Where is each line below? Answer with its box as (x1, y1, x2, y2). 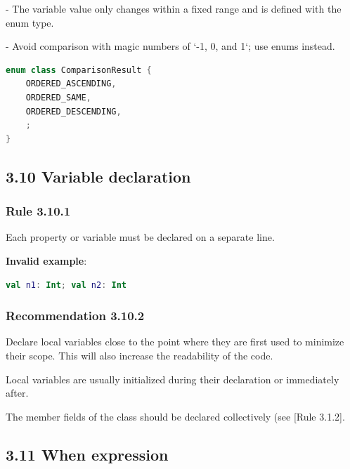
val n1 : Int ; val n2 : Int (6, 279, 127, 290)
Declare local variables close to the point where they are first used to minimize (6, 334, 344, 349)
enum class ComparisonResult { (6, 65, 152, 75)
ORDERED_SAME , (25, 92, 91, 103)
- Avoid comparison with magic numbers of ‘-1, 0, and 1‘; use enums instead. (6, 39, 335, 53)
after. (6, 385, 29, 400)
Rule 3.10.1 (6, 202, 71, 220)
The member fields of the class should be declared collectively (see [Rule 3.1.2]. (6, 409, 345, 423)
